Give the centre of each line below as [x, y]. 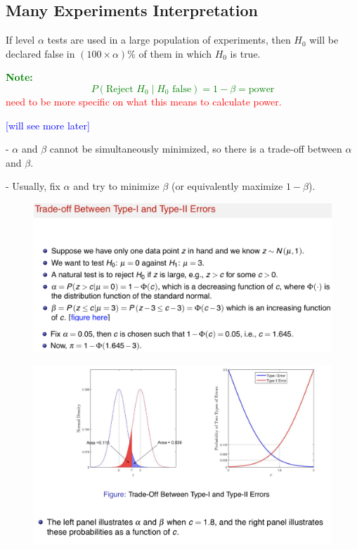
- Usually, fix [33, 186]
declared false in [40, 53]
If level [20, 40]
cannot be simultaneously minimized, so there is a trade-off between [196, 149]
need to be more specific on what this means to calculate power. [144, 101]
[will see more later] [48, 125]
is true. [245, 53]
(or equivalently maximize [227, 186]
